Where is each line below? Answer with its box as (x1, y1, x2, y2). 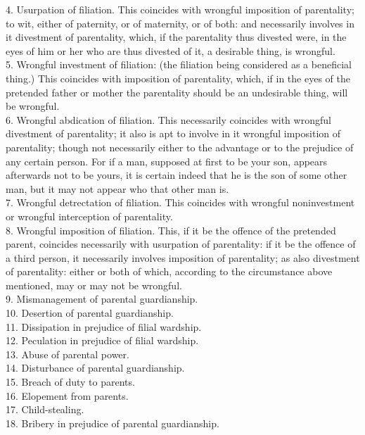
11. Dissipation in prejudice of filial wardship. (6, 319, 202, 334)
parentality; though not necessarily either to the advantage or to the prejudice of (6, 139, 354, 154)
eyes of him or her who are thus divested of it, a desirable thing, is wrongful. (6, 43, 335, 58)
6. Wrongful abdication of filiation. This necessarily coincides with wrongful (6, 112, 331, 127)
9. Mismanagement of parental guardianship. (6, 291, 198, 306)
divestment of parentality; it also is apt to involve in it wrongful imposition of (6, 126, 341, 141)
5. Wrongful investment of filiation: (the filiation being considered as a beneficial (6, 57, 352, 72)
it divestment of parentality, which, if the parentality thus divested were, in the (6, 30, 347, 44)
